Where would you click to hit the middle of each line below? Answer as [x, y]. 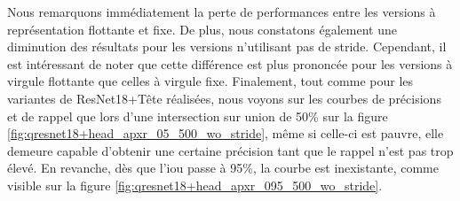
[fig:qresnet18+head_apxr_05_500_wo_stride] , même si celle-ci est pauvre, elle [226, 133]
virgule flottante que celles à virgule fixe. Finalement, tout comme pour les [210, 81]
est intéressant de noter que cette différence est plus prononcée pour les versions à [230, 63]
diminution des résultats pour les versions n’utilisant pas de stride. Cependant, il [227, 46]
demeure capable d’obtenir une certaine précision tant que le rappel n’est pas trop [230, 150]
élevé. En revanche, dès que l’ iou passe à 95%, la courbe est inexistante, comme [223, 168]
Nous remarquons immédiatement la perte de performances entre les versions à [222, 12]
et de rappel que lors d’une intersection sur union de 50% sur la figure [198, 116]
